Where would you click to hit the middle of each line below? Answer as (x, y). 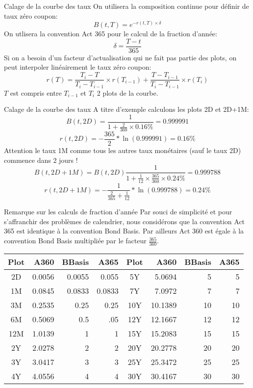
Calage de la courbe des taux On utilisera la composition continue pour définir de (126, 6)
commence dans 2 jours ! (41, 160)
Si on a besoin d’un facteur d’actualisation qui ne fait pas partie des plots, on (120, 57)
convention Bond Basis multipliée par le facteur (75, 241)
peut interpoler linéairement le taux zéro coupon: (78, 67)
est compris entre (36, 92)
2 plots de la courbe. (127, 92)
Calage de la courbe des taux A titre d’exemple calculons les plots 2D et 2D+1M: (126, 109)
